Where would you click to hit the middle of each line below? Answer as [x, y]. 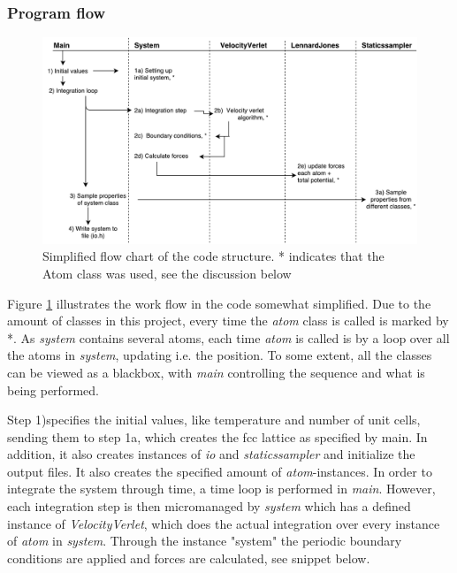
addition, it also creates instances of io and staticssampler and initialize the [211, 454]
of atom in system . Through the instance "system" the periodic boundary [205, 541]
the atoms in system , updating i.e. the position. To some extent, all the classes [220, 355]
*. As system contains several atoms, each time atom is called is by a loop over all [228, 337]
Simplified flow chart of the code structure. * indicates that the [213, 256]
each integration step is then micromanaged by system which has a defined [209, 506]
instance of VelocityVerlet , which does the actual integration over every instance [224, 523]
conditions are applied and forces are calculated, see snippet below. [189, 558]
